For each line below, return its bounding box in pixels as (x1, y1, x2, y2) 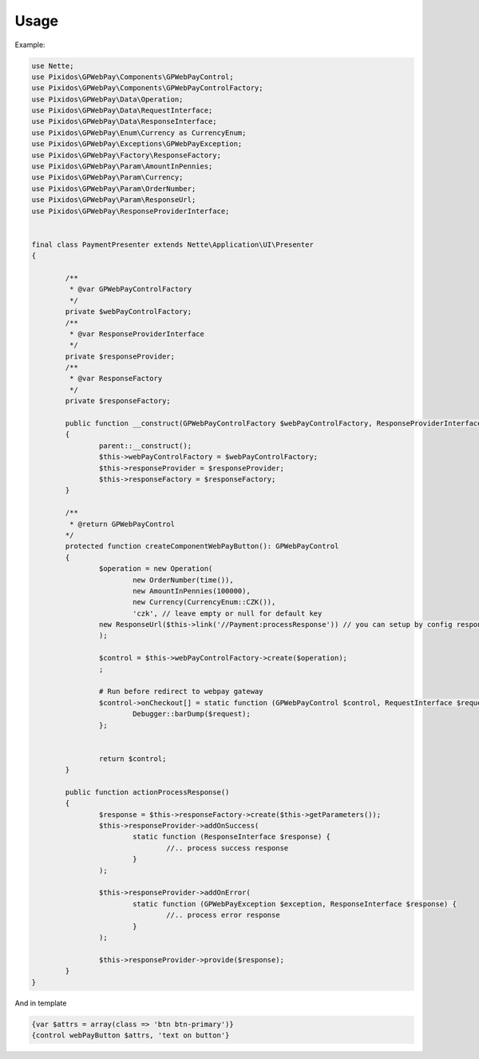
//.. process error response (166, 910, 280, 920)
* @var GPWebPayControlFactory (69, 284, 192, 294)
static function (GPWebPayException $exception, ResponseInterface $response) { (132, 899, 457, 908)
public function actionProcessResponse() (65, 787, 230, 796)
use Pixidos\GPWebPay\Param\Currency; (31, 173, 184, 182)
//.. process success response (166, 843, 289, 852)
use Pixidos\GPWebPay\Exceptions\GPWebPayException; (31, 140, 243, 149)
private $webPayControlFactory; (65, 307, 192, 316)
